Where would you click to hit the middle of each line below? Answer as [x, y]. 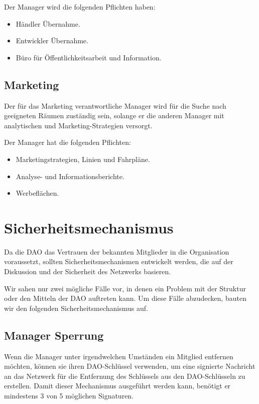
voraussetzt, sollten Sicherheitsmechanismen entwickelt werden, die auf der [119, 261]
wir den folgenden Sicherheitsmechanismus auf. [76, 308]
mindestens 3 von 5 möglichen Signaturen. [69, 395]
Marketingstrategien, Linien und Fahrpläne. [83, 159]
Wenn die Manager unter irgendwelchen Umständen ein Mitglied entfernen [119, 356]
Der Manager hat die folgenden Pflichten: [68, 142]
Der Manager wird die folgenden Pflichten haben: [80, 7]
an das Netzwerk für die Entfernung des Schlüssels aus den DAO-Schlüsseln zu [125, 376]
